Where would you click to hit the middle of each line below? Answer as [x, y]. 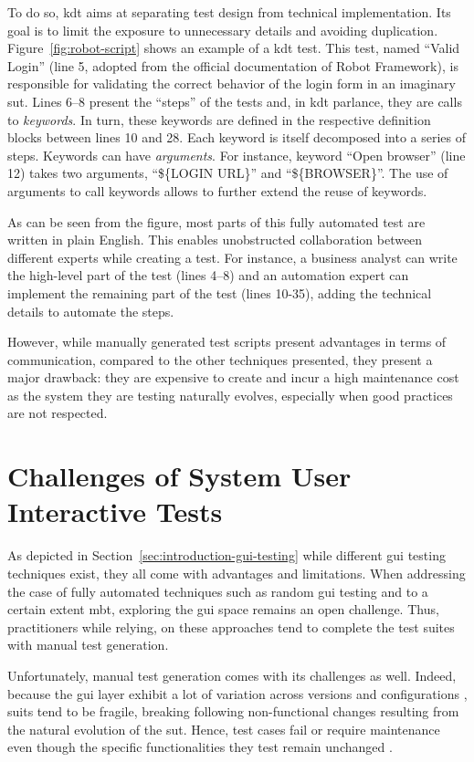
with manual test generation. [88, 645]
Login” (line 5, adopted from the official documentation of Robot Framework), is [233, 65]
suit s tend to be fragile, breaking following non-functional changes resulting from [233, 711]
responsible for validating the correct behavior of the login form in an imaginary [232, 84]
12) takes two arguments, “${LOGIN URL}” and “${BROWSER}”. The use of [228, 173]
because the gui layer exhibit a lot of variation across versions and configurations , [237, 693]
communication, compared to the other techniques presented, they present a [220, 359]
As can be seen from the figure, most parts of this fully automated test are [216, 221]
